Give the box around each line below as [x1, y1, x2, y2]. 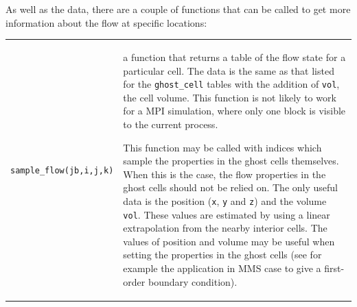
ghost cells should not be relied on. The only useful [123, 180, 338, 195]
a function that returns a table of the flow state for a [123, 49, 346, 64]
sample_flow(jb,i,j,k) [10, 165, 114, 175]
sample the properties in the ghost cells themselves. [123, 153, 339, 168]
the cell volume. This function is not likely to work [123, 90, 336, 104]
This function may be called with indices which [123, 140, 322, 154]
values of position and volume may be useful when [123, 234, 335, 248]
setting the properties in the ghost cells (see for [123, 247, 322, 262]
